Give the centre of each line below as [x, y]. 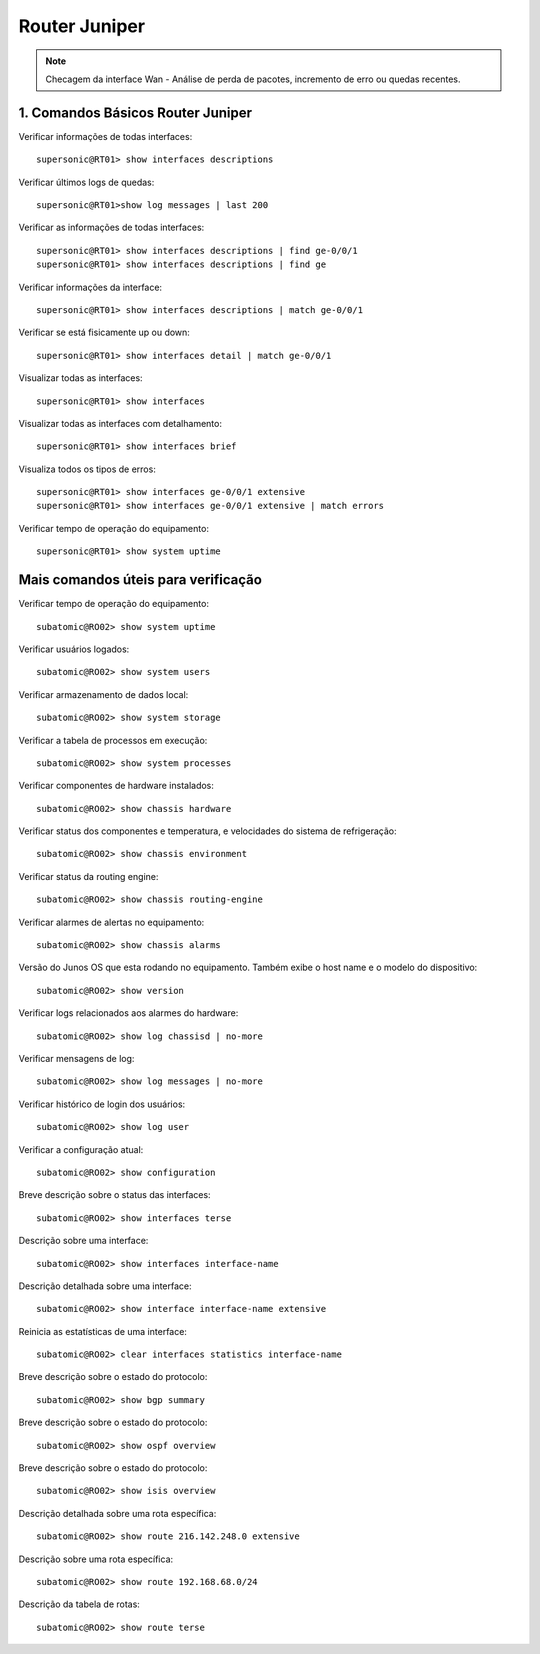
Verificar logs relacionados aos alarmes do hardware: [128, 1013]
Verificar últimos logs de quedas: [86, 182]
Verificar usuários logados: [74, 649]
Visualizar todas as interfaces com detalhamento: [120, 423]
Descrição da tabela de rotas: [79, 1604]
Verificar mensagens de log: [76, 1058]
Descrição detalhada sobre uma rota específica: [117, 1513]
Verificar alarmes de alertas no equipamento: [111, 922]
